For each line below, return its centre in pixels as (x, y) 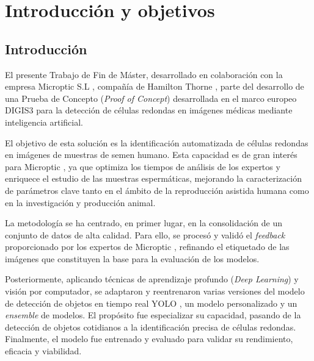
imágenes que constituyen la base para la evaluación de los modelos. (132, 258)
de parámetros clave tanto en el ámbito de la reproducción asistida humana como (157, 190)
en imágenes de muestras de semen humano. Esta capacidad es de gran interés (151, 155)
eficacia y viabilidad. (43, 351)
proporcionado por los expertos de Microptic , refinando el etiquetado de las (147, 247)
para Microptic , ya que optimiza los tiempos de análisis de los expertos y (143, 166)
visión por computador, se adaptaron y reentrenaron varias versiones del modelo (155, 291)
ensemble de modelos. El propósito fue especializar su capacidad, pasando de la (153, 315)
